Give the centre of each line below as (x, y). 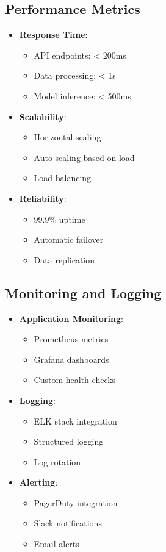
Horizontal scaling (67, 137)
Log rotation (57, 461)
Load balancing (63, 178)
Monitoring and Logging (83, 292)
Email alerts (56, 544)
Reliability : (43, 198)
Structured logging (69, 441)
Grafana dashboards (71, 359)
